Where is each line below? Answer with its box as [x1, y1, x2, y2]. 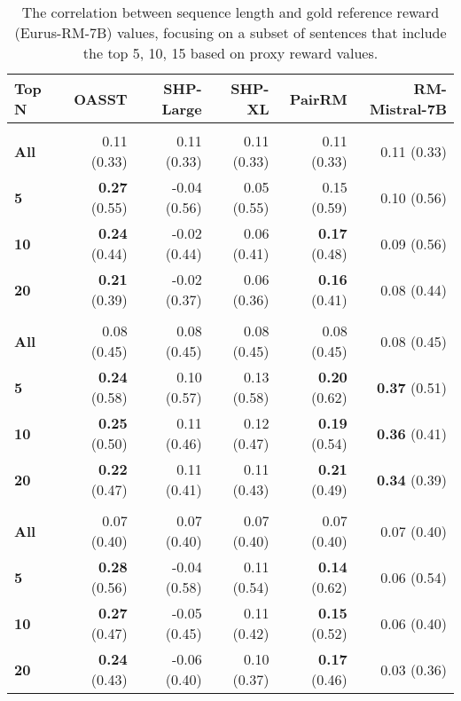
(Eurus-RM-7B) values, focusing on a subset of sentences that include [14, 22, 447, 43]
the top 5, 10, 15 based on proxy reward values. [82, 43, 379, 63]
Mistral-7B [369, 98, 447, 119]
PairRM [289, 88, 348, 109]
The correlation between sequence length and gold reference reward [21, 2, 440, 22]
